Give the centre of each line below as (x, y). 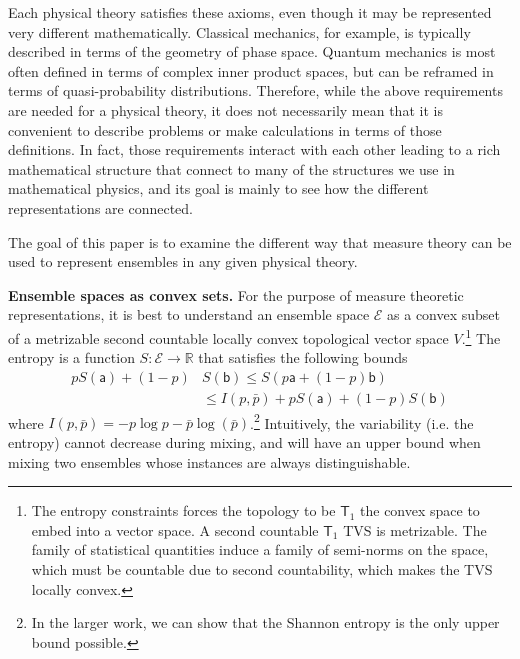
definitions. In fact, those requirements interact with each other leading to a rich (254, 149)
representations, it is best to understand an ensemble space (189, 314)
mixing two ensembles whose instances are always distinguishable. (209, 461)
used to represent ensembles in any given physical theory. (183, 261)
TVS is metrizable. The (415, 529)
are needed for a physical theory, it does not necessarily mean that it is (225, 109)
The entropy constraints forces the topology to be (183, 510)
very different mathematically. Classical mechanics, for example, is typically (239, 31)
